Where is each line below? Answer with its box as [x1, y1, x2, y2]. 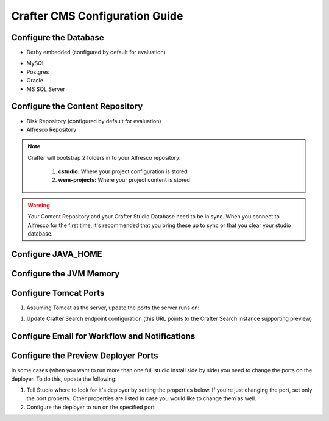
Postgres [26, 68, 49, 76]
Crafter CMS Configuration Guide [11, 9, 183, 23]
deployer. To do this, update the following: [11, 375, 117, 383]
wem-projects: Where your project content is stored [58, 176, 190, 184]
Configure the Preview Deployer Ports [11, 351, 158, 361]
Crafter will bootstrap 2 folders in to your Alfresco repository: [27, 154, 181, 161]
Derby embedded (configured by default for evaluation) [26, 49, 166, 56]
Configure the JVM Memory [11, 268, 120, 279]
